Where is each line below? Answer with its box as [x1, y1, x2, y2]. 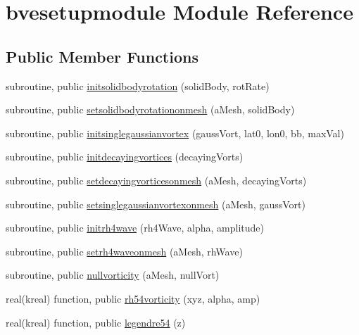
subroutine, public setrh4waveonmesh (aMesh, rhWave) [6, 244, 243, 258]
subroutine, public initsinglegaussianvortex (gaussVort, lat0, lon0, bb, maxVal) [6, 125, 344, 140]
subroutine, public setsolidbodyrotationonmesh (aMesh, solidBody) [6, 102, 295, 117]
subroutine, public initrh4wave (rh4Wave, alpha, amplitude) [6, 220, 265, 235]
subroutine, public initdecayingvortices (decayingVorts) [6, 149, 244, 164]
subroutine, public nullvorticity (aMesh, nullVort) [6, 267, 220, 282]
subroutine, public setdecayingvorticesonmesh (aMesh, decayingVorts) [6, 172, 307, 187]
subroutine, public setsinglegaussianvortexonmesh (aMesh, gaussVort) [6, 196, 306, 211]
